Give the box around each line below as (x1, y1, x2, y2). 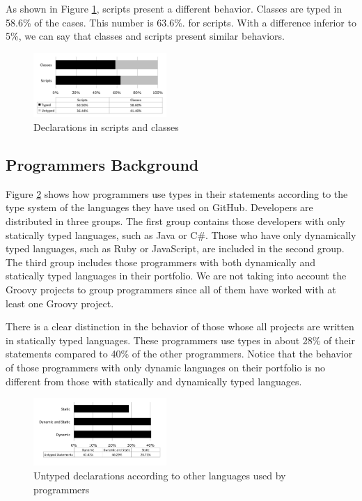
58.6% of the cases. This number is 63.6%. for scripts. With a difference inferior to (6, 15, 356, 29)
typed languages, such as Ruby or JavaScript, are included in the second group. (6, 241, 345, 256)
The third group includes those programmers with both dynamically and (6, 254, 315, 269)
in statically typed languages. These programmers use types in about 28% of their (6, 332, 355, 347)
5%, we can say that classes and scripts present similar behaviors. (6, 29, 285, 43)
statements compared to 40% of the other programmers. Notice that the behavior (6, 346, 353, 361)
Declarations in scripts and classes (33, 120, 179, 134)
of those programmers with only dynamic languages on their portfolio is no (6, 360, 326, 374)
